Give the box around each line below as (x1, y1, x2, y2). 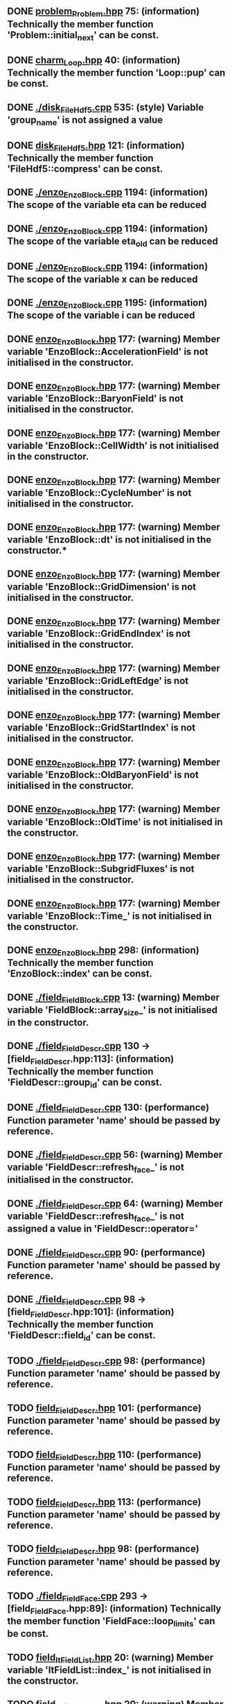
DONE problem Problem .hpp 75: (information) (7, 6, 200, 19)
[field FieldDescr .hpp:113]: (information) (7, 1053, 175, 1066)
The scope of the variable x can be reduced (7, 273, 198, 285)
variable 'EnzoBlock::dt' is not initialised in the (7, 534, 212, 546)
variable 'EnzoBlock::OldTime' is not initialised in (7, 816, 223, 827)
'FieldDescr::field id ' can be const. (7, 1330, 156, 1343)
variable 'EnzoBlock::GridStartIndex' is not (7, 722, 196, 734)
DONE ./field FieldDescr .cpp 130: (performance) (7, 1102, 210, 1115)
